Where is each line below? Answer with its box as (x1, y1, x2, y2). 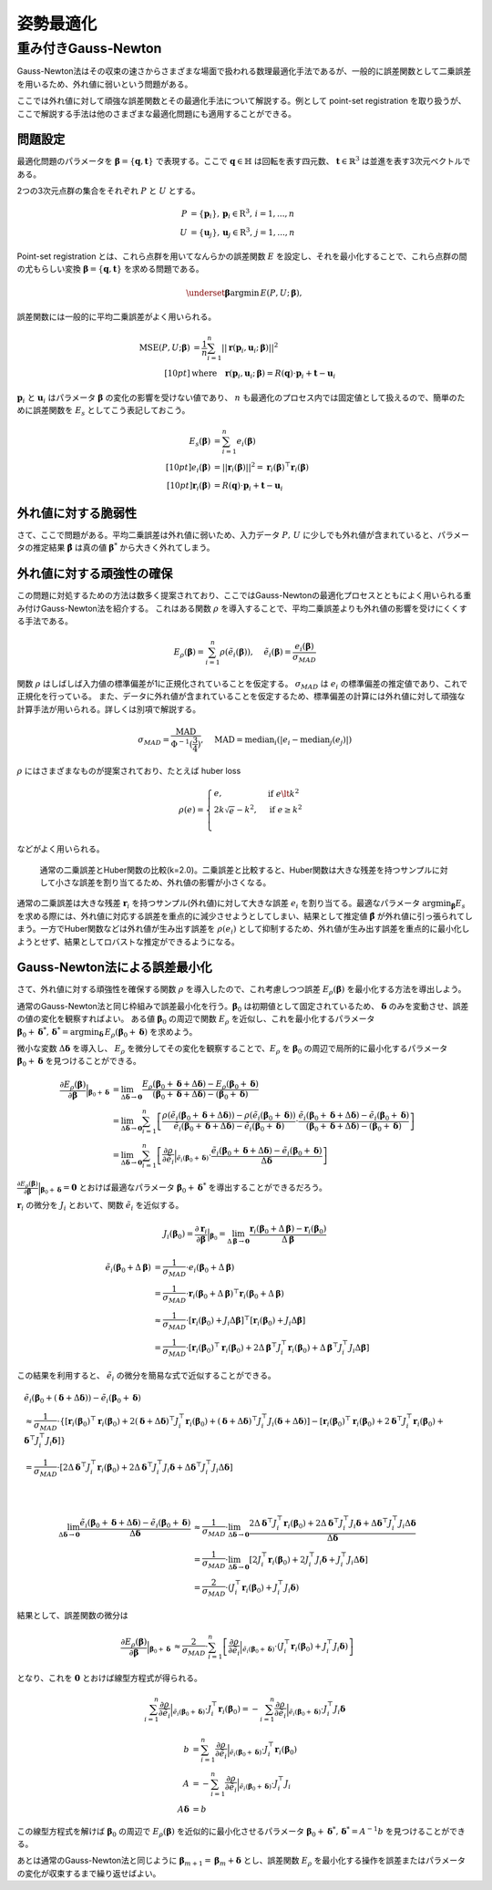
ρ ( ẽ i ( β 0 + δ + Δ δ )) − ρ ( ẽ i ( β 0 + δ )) (162, 1110, 296, 1122)
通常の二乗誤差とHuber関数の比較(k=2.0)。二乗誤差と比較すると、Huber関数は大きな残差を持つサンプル (39, 864, 433, 875)
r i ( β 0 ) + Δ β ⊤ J (287, 1340, 343, 1355)
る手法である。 (16, 615, 73, 626)
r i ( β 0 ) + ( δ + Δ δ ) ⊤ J (185, 1414, 261, 1429)
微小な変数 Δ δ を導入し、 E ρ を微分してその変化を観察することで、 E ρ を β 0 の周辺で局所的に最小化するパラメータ (16, 1043, 448, 1056)
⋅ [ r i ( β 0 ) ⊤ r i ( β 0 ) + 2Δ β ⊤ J (185, 1340, 282, 1355)
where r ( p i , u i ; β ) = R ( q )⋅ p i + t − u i (191, 368, 336, 380)
